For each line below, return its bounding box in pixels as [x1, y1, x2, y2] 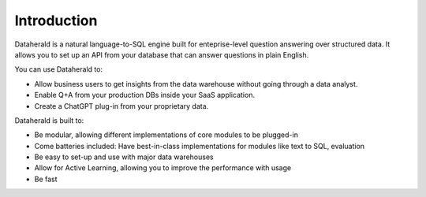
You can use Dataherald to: [14, 65, 103, 74]
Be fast [34, 174, 58, 184]
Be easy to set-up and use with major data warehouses [34, 152, 214, 162]
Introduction [14, 12, 98, 29]
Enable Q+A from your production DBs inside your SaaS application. [34, 91, 256, 100]
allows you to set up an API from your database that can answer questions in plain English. [14, 50, 309, 59]
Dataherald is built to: [14, 115, 84, 125]
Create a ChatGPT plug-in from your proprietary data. [34, 101, 209, 110]
